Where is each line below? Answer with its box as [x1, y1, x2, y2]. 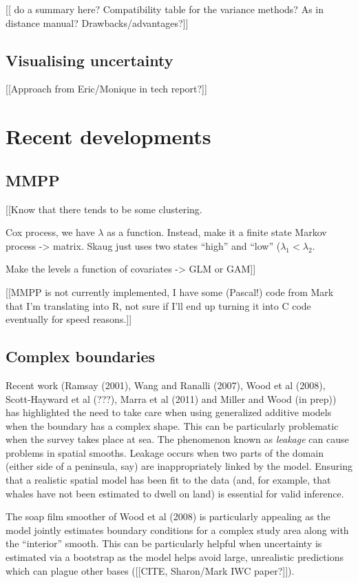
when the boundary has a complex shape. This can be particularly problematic [6, 418, 339, 433]
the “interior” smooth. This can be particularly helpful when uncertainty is [6, 536, 322, 551]
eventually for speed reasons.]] [6, 312, 132, 326]
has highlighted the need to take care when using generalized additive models [6, 405, 332, 419]
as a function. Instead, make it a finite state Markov [107, 225, 327, 239]
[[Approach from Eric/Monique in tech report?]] [6, 81, 207, 96]
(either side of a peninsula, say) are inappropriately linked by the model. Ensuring [6, 459, 352, 473]
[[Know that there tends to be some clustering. [6, 201, 202, 216]
